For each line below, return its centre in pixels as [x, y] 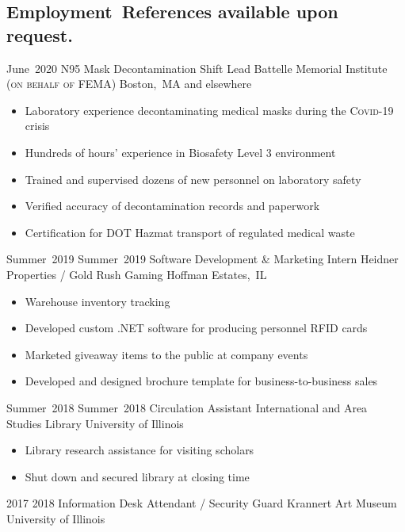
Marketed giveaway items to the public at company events [166, 354]
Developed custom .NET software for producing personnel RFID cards [196, 328]
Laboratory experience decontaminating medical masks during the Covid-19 [209, 110]
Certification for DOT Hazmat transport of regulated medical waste [190, 232]
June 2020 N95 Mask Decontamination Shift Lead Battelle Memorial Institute [197, 68]
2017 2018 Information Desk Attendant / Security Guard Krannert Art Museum [202, 503]
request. [40, 34]
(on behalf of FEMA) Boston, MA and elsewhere [129, 84]
